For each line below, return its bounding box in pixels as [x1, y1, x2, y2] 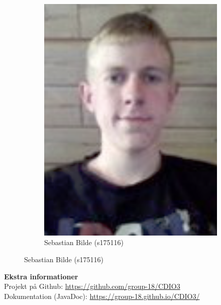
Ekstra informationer [4, 271, 78, 281]
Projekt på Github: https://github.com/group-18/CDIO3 [4, 281, 180, 291]
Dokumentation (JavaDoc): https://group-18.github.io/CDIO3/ [4, 290, 200, 301]
